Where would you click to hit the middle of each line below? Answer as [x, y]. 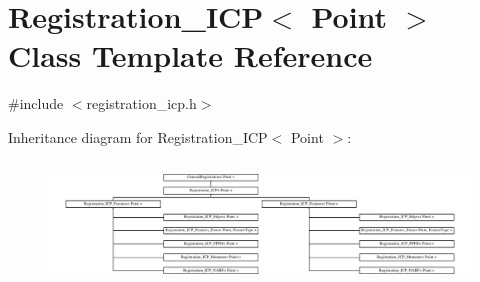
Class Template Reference [190, 55]
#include [36, 103]
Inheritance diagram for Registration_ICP [138, 136]
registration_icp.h [141, 103]
